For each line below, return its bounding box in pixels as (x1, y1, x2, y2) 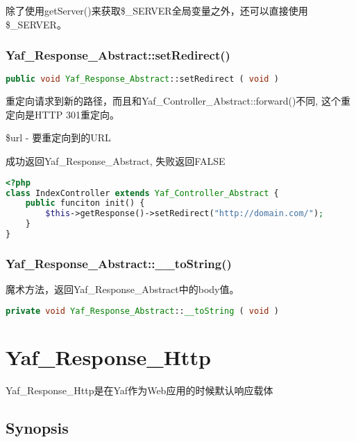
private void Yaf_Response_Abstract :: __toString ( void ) (6, 306, 279, 316)
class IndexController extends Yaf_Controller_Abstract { (6, 188, 279, 198)
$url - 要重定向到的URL (6, 130, 111, 145)
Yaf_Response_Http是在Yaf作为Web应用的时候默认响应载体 (6, 382, 273, 397)
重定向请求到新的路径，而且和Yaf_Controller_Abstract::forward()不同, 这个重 (6, 94, 350, 108)
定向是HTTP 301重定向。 (6, 107, 119, 121)
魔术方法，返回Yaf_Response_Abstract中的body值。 (6, 282, 239, 297)
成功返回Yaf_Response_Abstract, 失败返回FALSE (6, 154, 226, 168)
